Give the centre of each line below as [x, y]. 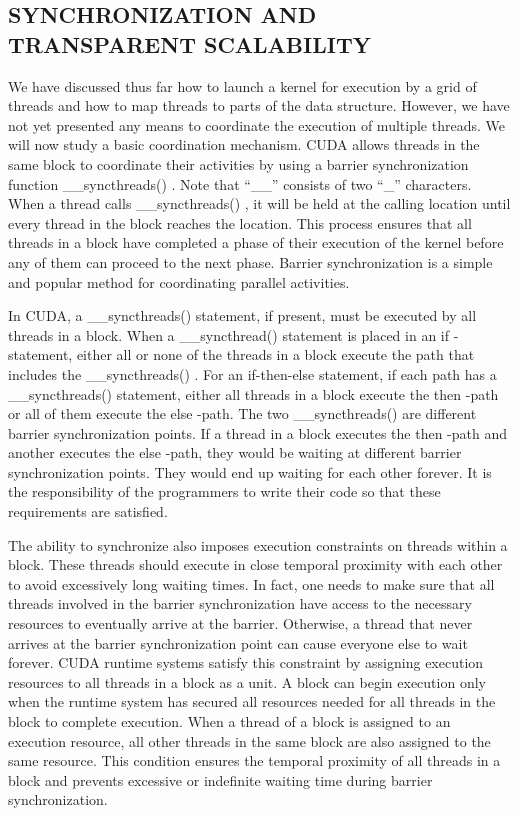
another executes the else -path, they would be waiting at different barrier [235, 452]
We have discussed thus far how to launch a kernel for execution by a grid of [242, 85]
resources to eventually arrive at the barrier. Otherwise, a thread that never [240, 623]
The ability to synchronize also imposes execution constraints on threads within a [258, 544]
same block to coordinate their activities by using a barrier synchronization [238, 163]
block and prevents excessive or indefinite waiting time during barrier [220, 779]
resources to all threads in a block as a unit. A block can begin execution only [247, 681]
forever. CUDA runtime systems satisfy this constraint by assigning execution [246, 662]
